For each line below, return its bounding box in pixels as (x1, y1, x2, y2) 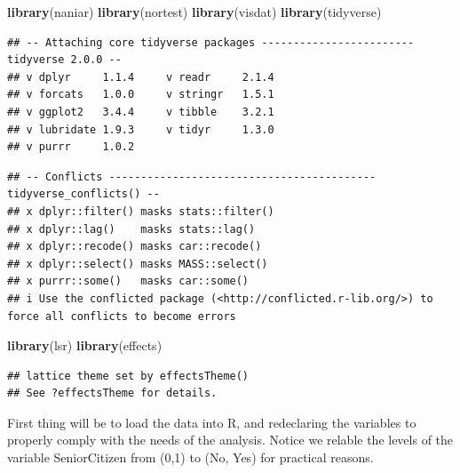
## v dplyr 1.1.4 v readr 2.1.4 (7, 70, 274, 84)
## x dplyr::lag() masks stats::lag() (7, 222, 256, 236)
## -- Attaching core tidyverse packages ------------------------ (7, 36, 415, 49)
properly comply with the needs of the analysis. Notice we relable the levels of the (7, 430, 454, 449)
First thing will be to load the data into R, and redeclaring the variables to (7, 413, 416, 431)
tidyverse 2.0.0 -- (7, 53, 122, 67)
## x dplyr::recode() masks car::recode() (7, 240, 262, 253)
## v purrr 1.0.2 (7, 140, 135, 154)
